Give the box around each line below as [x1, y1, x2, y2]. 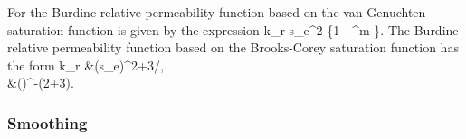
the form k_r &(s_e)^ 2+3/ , [7, 55, 164, 74]
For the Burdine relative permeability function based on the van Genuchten [7, 3, 426, 21]
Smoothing [7, 111, 88, 134]
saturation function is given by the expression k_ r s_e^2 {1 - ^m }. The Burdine [7, 20, 459, 39]
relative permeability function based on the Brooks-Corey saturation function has [7, 38, 459, 57]
